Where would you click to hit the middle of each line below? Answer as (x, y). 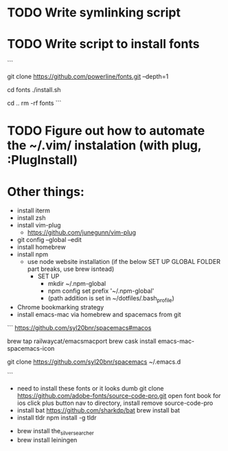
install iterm (33, 210)
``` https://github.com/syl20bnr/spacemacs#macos (79, 328)
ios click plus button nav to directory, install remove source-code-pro (115, 403)
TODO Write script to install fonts (103, 44)
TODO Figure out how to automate (106, 131)
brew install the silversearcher (55, 432)
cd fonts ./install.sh (34, 90)
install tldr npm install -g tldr (57, 418)
